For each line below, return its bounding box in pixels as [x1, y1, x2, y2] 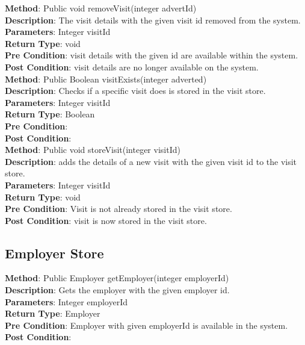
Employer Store [5, 243, 104, 262]
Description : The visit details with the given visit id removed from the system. [5, 13, 301, 26]
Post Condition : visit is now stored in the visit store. [5, 214, 207, 226]
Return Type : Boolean [5, 108, 95, 120]
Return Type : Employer [5, 307, 100, 320]
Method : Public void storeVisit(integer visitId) [5, 143, 180, 156]
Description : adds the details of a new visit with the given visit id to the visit [5, 155, 297, 167]
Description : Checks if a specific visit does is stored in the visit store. [5, 84, 266, 97]
